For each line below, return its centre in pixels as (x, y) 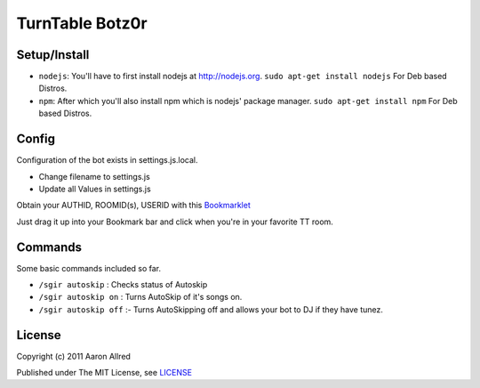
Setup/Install (53, 55)
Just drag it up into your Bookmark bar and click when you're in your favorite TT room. (175, 222)
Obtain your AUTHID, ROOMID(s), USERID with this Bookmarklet (133, 206)
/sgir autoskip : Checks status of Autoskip (123, 284)
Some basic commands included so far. (89, 268)
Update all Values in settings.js (95, 189)
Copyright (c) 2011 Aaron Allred (73, 356)
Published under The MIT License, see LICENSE (104, 373)
